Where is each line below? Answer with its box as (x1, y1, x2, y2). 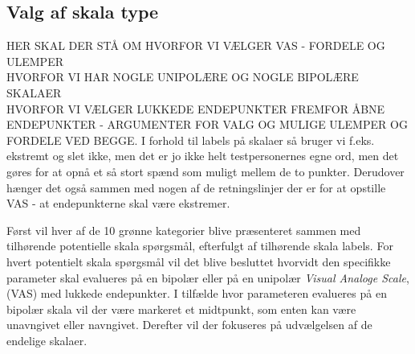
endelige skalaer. (6, 331, 87, 348)
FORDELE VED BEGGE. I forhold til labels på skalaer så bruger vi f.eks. (6, 131, 375, 148)
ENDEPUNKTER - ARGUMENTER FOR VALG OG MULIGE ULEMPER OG (6, 116, 408, 133)
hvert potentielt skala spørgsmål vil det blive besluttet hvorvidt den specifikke (6, 253, 391, 270)
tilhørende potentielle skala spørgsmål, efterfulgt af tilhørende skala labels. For (6, 237, 393, 254)
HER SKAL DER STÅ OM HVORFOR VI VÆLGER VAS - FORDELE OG (6, 37, 385, 54)
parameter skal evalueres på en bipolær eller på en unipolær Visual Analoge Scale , (6, 269, 409, 286)
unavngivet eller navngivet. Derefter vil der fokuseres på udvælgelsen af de (6, 316, 372, 333)
